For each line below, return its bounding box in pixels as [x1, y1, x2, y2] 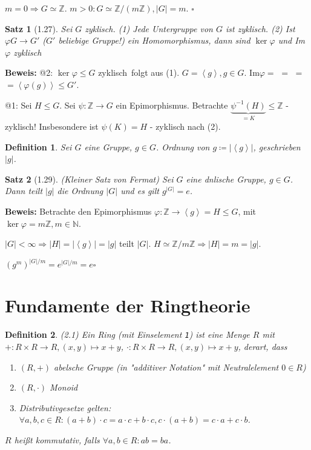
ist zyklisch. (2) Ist [226, 22, 295, 35]
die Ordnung [57, 184, 103, 197]
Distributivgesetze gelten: [19, 401, 111, 414]
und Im [278, 34, 306, 47]
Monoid [50, 381, 78, 394]
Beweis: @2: [5, 66, 53, 79]
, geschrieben [253, 140, 301, 153]
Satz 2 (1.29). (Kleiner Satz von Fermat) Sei [5, 172, 174, 185]
